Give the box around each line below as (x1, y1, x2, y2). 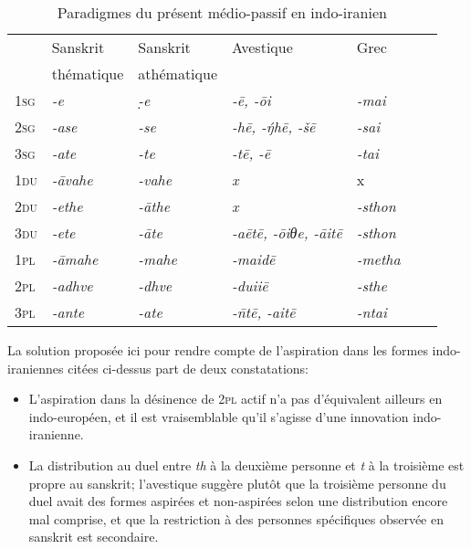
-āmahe (51, 248, 99, 269)
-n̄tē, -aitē (232, 301, 296, 322)
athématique (138, 63, 218, 84)
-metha (356, 248, 401, 269)
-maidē (232, 248, 276, 269)
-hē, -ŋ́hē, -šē (232, 116, 316, 137)
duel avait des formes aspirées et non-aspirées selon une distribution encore (28, 491, 448, 511)
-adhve (51, 275, 93, 296)
